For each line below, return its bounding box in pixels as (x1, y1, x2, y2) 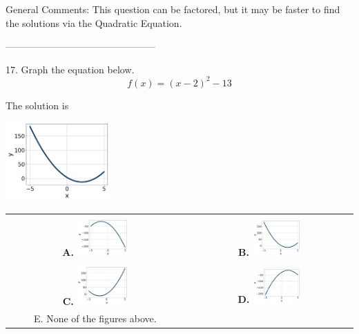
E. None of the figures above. (34, 310, 157, 325)
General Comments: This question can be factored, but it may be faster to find (6, 2, 340, 16)
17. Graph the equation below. (6, 62, 135, 76)
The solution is (6, 98, 69, 112)
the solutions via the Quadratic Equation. (6, 15, 182, 30)
